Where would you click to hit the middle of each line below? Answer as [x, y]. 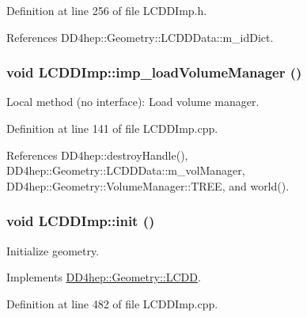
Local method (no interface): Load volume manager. [133, 102]
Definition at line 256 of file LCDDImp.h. [107, 10]
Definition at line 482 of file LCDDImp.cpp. [112, 303]
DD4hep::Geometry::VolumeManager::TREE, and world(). [148, 185]
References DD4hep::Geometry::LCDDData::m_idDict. [140, 37]
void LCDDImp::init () [81, 221]
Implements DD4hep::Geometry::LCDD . [104, 277]
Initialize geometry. [53, 250]
